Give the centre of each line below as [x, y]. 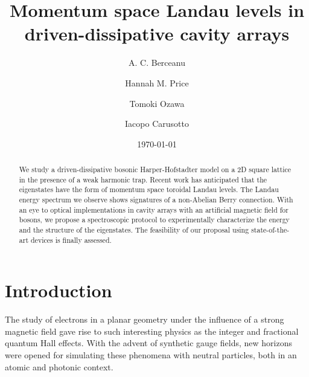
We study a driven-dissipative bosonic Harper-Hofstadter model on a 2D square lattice [155, 169]
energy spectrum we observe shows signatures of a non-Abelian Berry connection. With [156, 200]
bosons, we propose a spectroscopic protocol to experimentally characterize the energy [154, 220]
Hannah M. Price [157, 82]
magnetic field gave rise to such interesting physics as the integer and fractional [152, 331]
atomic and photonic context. [59, 366]
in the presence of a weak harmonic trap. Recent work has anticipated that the [143, 179]
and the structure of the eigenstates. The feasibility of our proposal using [134, 230]
